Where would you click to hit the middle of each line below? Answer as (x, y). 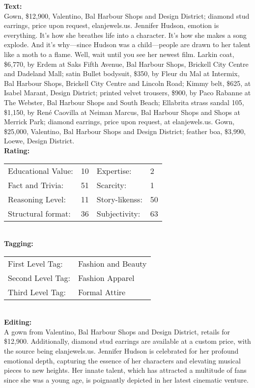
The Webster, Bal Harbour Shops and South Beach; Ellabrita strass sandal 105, (124, 102)
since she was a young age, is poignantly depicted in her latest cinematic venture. (126, 379)
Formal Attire (102, 292)
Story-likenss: (119, 199)
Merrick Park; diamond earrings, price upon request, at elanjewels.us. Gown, (119, 122)
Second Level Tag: (39, 277)
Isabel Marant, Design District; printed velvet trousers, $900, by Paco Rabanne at (127, 93)
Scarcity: (112, 185)
